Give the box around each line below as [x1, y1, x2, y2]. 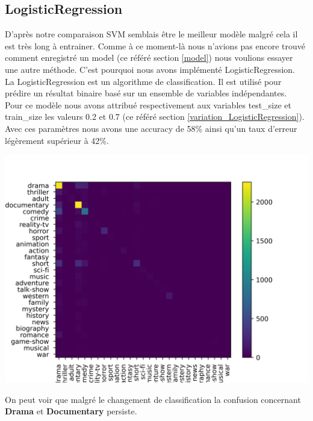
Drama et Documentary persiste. [5, 405, 137, 417]
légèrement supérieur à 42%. [5, 134, 109, 146]
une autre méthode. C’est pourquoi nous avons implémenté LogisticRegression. [5, 63, 296, 75]
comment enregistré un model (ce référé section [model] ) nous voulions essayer [5, 51, 293, 64]
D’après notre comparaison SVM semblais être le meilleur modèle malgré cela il [5, 28, 298, 40]
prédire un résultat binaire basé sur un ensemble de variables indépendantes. [5, 87, 287, 99]
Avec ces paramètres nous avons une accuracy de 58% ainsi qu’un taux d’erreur [5, 122, 297, 134]
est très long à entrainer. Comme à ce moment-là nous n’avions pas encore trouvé [5, 39, 306, 52]
